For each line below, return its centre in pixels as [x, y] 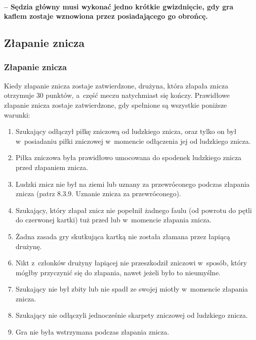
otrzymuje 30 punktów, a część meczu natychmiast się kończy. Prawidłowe [117, 95]
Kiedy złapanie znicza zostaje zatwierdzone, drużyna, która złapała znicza [116, 85]
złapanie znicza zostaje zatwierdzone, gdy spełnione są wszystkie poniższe [115, 105]
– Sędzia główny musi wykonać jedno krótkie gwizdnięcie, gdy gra [119, 6]
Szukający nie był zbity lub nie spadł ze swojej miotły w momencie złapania [132, 289]
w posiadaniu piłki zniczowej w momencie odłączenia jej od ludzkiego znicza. [133, 141]
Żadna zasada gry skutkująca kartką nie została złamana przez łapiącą [123, 236]
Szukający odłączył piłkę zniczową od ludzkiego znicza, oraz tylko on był [126, 131]
